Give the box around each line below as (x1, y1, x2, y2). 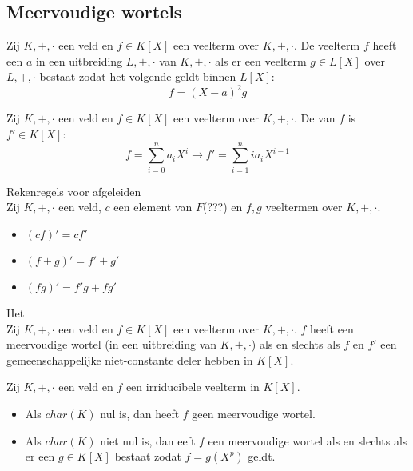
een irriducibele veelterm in (125, 378, 260, 395)
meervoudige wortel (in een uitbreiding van (6, 336, 217, 353)
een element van (113, 198, 193, 215)
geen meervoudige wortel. (192, 405, 316, 421)
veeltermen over (265, 198, 343, 215)
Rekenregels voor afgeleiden (6, 182, 141, 199)
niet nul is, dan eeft (100, 432, 196, 449)
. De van (293, 110, 336, 126)
